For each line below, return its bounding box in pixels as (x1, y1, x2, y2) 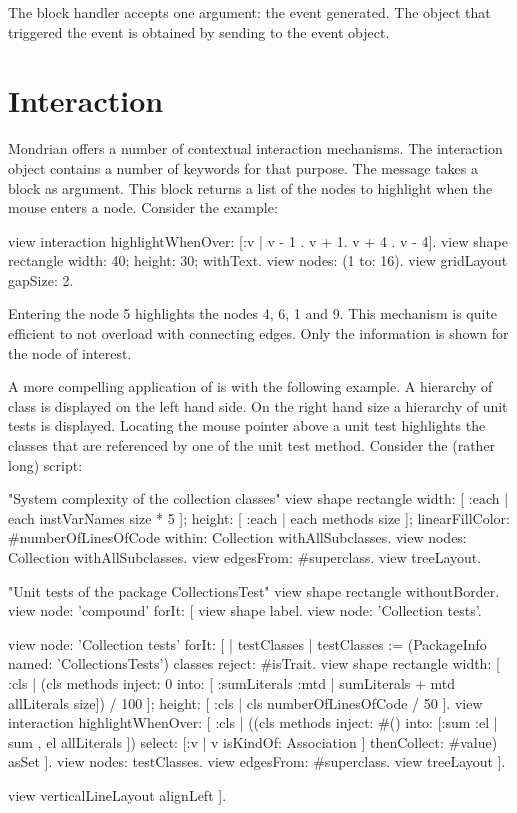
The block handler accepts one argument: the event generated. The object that (8, 2, 491, 22)
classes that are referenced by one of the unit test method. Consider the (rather (8, 435, 496, 456)
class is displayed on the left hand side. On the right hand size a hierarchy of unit (8, 395, 508, 416)
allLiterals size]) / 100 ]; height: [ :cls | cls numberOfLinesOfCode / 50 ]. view (8, 692, 483, 713)
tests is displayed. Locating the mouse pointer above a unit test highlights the (8, 415, 486, 436)
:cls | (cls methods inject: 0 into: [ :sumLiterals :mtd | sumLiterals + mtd (8, 672, 456, 693)
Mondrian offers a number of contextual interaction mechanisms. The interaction (8, 138, 503, 159)
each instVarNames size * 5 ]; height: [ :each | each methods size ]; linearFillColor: (8, 507, 510, 528)
